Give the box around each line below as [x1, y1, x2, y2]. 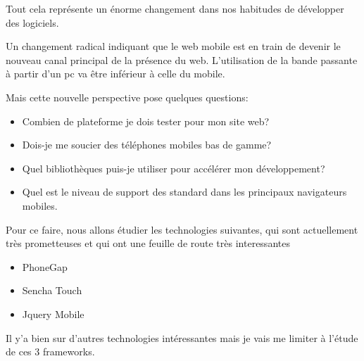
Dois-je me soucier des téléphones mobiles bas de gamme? [22, 137, 272, 152]
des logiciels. [6, 15, 59, 30]
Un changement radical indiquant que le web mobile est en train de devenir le [6, 39, 341, 53]
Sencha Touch [22, 283, 82, 298]
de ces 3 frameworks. [6, 344, 95, 359]
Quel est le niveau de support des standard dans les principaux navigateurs [22, 184, 347, 199]
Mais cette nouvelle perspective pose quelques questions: [6, 89, 249, 104]
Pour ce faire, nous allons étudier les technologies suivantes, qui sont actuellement [6, 222, 358, 236]
